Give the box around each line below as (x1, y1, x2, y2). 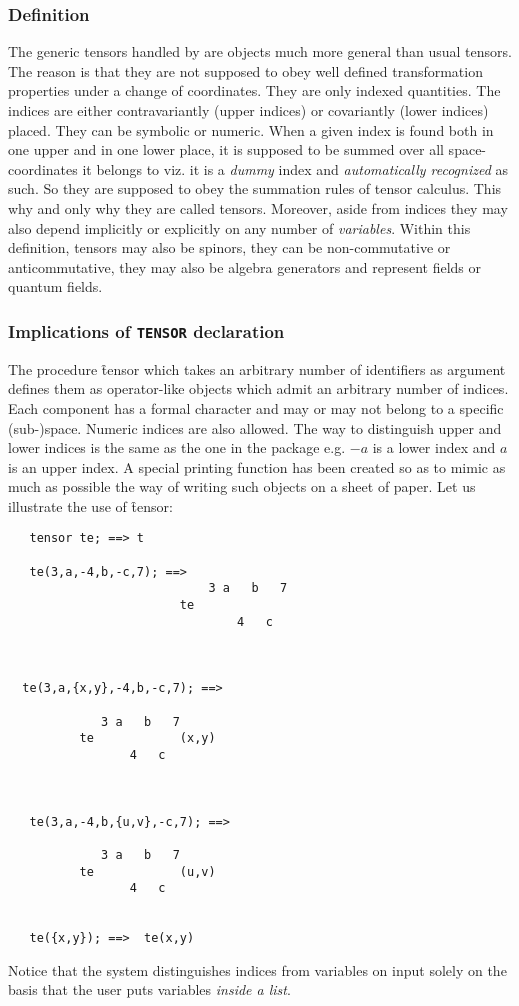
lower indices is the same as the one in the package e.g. (8, 437, 346, 458)
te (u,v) (79, 864, 216, 879)
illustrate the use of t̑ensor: (8, 495, 173, 516)
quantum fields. (8, 276, 103, 297)
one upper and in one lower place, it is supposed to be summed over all (8, 139, 444, 160)
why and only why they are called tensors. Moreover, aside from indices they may (8, 197, 508, 218)
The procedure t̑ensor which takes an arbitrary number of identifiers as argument (8, 358, 506, 379)
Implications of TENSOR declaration (8, 318, 285, 343)
